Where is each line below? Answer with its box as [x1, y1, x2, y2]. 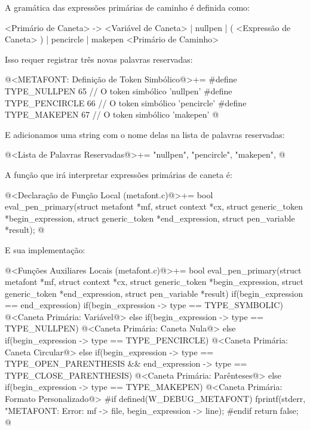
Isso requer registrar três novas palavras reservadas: [5, 53, 193, 65]
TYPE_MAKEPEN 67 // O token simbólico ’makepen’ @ [5, 108, 219, 121]
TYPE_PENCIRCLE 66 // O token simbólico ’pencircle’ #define [5, 96, 247, 109]
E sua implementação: [5, 243, 85, 256]
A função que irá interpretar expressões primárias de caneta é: [5, 168, 232, 180]
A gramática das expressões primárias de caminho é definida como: [5, 1, 250, 13]
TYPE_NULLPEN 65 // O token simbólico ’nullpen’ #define [5, 84, 232, 97]
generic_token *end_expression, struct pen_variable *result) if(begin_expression [5, 287, 303, 299]
